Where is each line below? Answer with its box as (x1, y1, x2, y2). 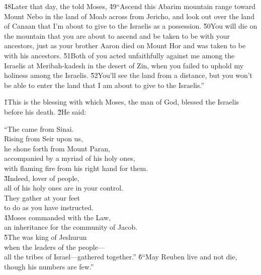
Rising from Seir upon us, (4, 133, 83, 144)
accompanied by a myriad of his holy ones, (4, 153, 135, 163)
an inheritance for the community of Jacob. (4, 222, 138, 232)
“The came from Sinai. (4, 123, 74, 134)
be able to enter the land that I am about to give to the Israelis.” (4, 79, 205, 90)
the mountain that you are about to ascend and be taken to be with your (4, 30, 230, 41)
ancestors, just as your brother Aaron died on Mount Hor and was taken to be (4, 40, 246, 51)
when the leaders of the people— (4, 241, 105, 252)
